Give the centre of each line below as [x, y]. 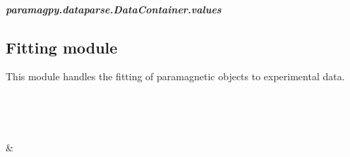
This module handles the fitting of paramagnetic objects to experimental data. [175, 76]
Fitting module [62, 47]
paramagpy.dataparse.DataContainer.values [114, 9]
